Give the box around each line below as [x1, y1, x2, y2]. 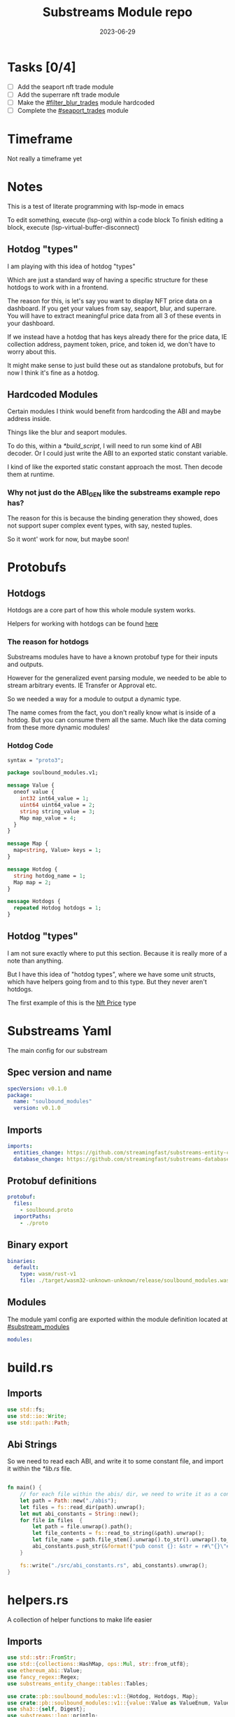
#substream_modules [7, 1322, 70, 1331]
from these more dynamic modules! [7, 723, 110, 732]
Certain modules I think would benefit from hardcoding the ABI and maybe [7, 407, 222, 415]
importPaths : [13, 1213, 52, 1220]
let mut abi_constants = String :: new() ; [20, 1510, 139, 1517]
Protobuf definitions [7, 1175, 97, 1187]
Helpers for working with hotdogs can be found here [7, 619, 159, 628]
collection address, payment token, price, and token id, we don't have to [7, 340, 215, 348]
